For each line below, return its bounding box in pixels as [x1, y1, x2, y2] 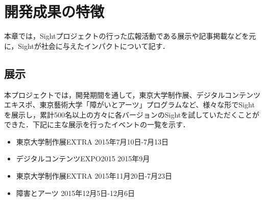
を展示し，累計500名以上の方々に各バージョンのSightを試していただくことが [4, 109, 259, 120]
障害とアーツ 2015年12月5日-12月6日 [16, 187, 135, 198]
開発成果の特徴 [4, 1, 105, 22]
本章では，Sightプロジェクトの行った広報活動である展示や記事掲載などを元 [4, 31, 256, 41]
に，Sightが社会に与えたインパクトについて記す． [4, 40, 170, 51]
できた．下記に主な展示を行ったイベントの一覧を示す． [4, 119, 190, 130]
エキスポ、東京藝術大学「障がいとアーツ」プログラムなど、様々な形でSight [4, 99, 255, 110]
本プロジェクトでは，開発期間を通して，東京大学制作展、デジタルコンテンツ [4, 89, 261, 100]
